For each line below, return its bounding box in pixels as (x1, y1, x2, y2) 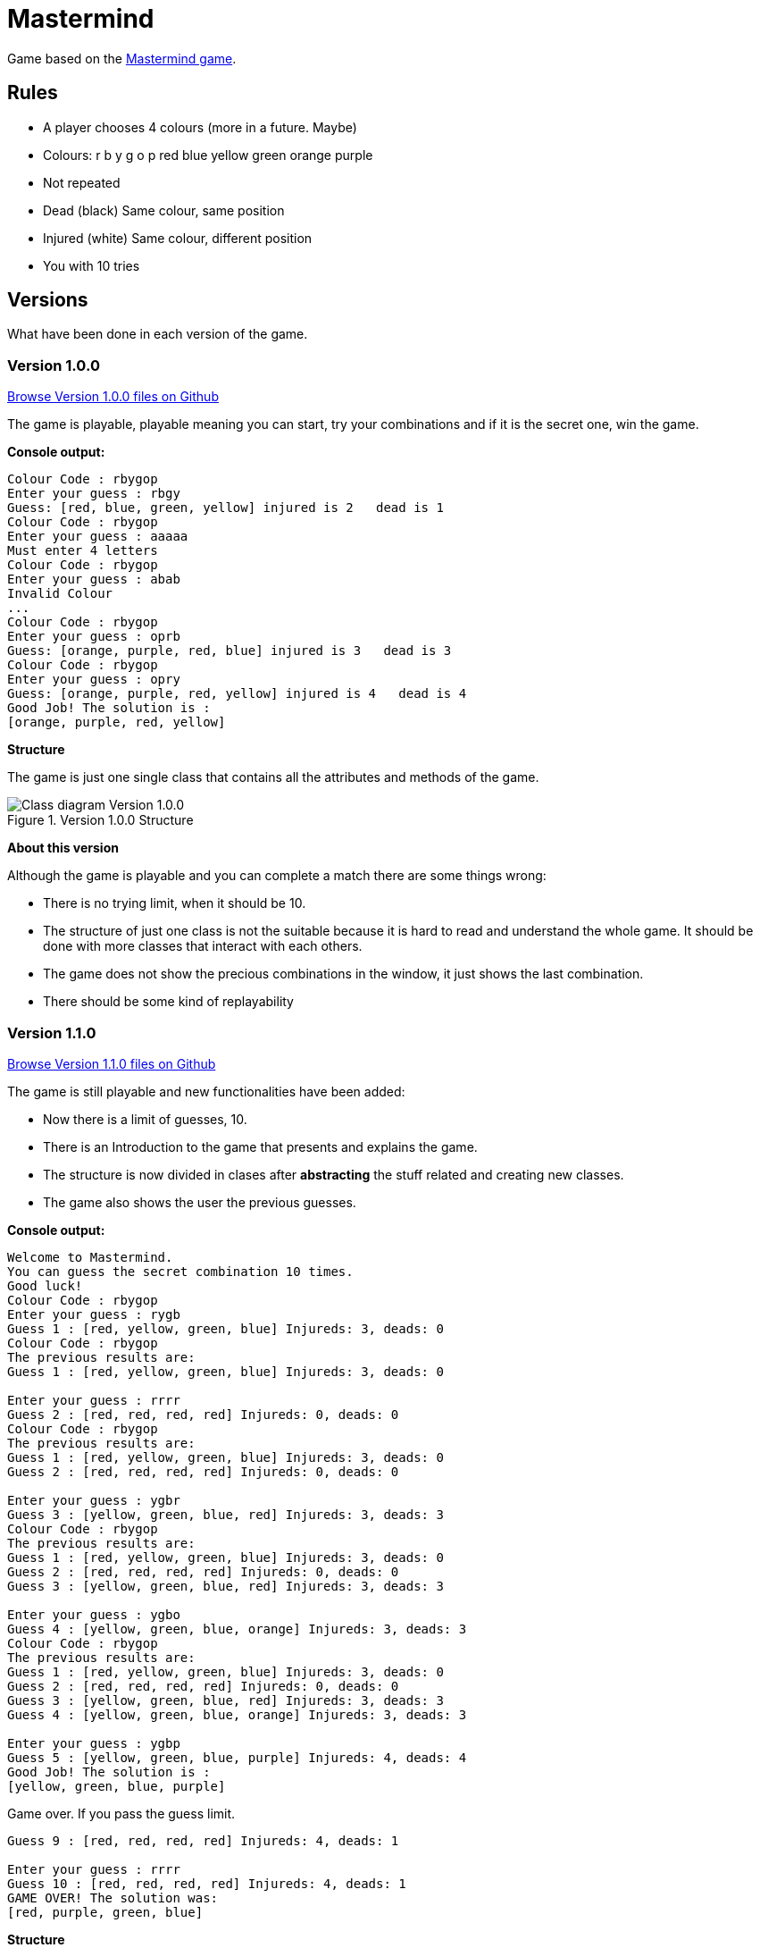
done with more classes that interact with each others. (43, 938, 363, 954)
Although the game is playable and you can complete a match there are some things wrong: (7, 868, 547, 884)
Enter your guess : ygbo (7, 1607, 180, 1622)
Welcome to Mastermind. (7, 1249, 173, 1264)
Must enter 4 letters (7, 543, 158, 558)
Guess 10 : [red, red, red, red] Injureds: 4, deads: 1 (7, 1876, 406, 1891)
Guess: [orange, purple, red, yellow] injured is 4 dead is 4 (7, 686, 467, 701)
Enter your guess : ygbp (7, 1735, 180, 1751)
